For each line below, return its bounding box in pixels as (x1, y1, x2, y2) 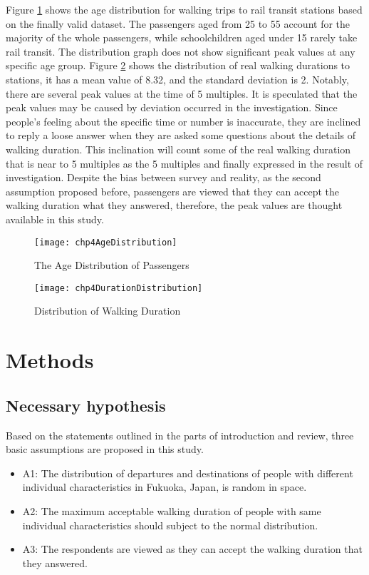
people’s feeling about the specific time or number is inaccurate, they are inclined (6, 113, 361, 128)
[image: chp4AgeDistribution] (34, 237, 177, 248)
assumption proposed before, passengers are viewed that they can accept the (6, 183, 340, 198)
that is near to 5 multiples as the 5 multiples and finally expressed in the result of (6, 156, 363, 171)
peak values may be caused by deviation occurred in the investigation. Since (6, 100, 338, 115)
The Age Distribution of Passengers (34, 258, 189, 273)
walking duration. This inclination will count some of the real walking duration (6, 141, 351, 156)
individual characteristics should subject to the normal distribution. (22, 517, 318, 532)
